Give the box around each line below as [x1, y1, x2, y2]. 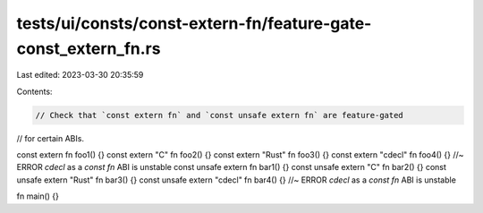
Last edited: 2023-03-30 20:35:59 [16, 70, 144, 81]
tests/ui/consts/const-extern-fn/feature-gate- [16, 13, 372, 33]
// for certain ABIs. [16, 132, 85, 143]
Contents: [16, 86, 53, 97]
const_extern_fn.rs [16, 38, 161, 58]
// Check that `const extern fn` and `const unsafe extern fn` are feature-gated [35, 110, 404, 120]
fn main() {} [16, 191, 60, 201]
